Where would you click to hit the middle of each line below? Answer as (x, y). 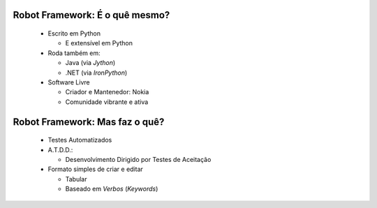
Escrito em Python (74, 34)
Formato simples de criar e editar (95, 169)
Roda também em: (74, 53)
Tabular (76, 179)
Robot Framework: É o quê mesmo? (91, 15)
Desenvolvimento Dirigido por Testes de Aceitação (138, 159)
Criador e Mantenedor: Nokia (107, 92)
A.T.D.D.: (60, 149)
